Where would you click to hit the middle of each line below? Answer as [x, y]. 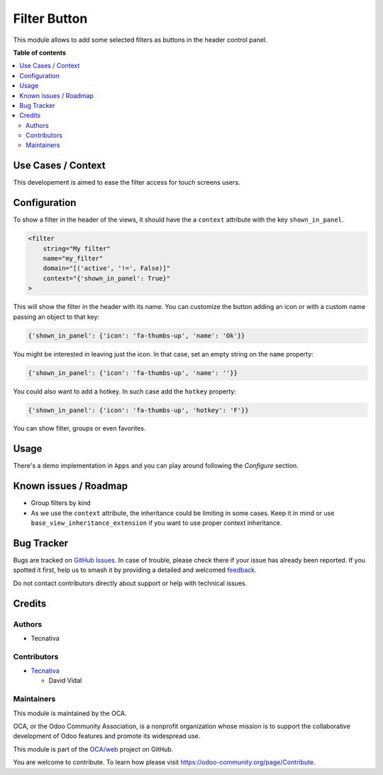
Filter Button [50, 18]
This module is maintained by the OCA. [70, 713]
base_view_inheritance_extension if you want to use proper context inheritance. [156, 523]
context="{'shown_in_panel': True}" [106, 278]
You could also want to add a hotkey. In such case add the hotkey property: [125, 391]
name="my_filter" [73, 259]
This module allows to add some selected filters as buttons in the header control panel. [140, 40]
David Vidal [65, 681]
